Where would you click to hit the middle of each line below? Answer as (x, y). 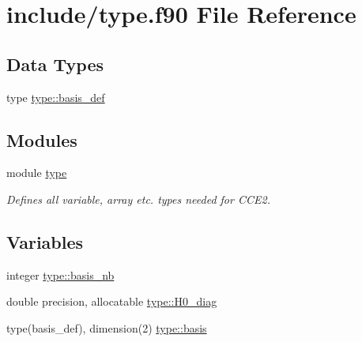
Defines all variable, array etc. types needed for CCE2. (138, 199)
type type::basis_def (56, 97)
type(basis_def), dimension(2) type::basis (107, 327)
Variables (45, 241)
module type (37, 173)
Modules (42, 139)
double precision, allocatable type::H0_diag (112, 301)
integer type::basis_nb (60, 274)
